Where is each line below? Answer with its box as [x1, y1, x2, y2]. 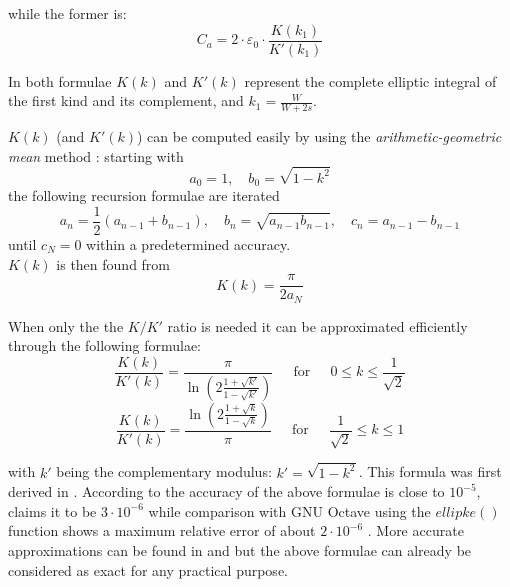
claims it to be [8, 500, 97, 521]
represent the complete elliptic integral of [244, 70, 497, 91]
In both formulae [8, 70, 112, 91]
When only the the [8, 315, 124, 336]
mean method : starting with [8, 145, 184, 166]
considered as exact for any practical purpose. [8, 559, 288, 580]
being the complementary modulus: [56, 461, 272, 482]
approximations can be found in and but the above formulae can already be [8, 539, 472, 560]
